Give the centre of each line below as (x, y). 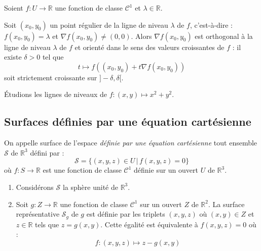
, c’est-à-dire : (211, 24)
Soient (14, 8)
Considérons (35, 187)
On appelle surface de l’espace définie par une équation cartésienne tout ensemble (131, 143)
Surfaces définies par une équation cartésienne (128, 121)
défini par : (47, 152)
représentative (38, 214)
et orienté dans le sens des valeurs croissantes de (150, 47)
